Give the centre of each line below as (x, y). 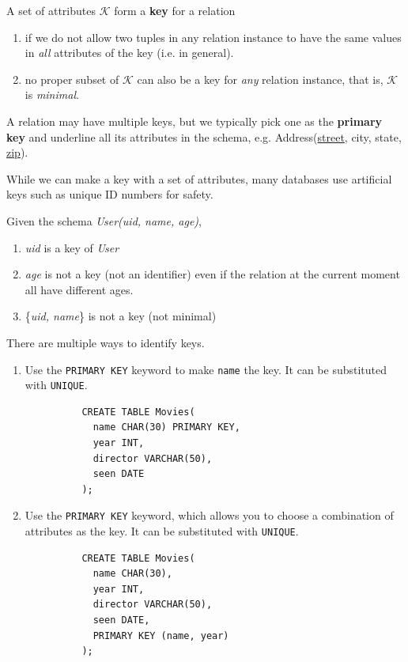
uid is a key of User (72, 247)
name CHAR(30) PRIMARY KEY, (166, 427)
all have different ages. (79, 289)
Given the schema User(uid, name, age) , (104, 220)
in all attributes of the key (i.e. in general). (129, 53)
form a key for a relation (175, 10)
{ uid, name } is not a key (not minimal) (121, 316)
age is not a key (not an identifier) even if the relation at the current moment (212, 274)
